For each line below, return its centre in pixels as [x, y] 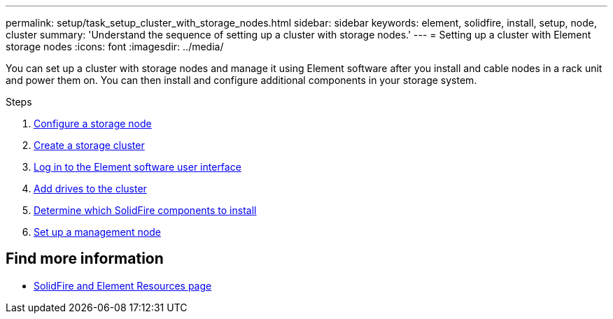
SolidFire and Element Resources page [123, 285]
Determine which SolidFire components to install [145, 210]
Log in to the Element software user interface [138, 167]
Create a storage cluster [89, 145]
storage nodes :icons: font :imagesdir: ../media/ [115, 47]
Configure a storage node [93, 123]
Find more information [85, 259]
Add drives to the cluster [90, 189]
